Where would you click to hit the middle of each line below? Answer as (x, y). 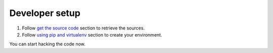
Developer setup (45, 13)
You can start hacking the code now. (48, 44)
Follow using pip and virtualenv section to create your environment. (92, 34)
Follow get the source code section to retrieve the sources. (83, 28)
